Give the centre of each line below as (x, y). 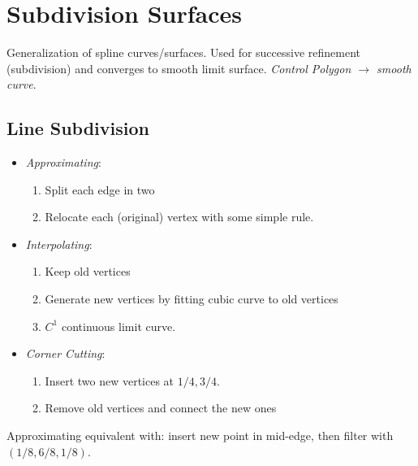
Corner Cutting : (65, 353)
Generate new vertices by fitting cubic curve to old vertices (192, 299)
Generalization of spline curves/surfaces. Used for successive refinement (184, 52)
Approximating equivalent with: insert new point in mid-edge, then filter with (200, 436)
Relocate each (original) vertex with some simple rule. (179, 217)
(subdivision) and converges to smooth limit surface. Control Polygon (179, 68)
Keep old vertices (88, 271)
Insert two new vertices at (110, 380)
